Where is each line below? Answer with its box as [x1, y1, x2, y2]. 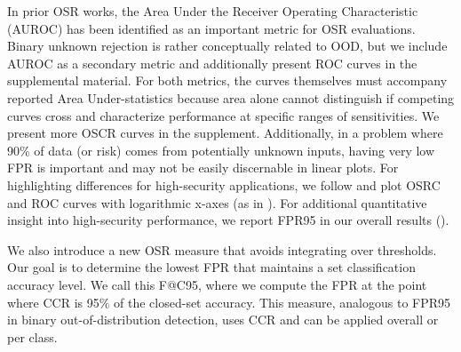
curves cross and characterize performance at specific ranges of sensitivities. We [7, 106, 440, 124]
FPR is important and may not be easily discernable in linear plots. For [7, 158, 399, 177]
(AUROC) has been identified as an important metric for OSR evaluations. [7, 19, 416, 37]
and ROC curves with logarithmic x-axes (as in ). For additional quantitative [7, 193, 427, 212]
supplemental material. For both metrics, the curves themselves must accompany [7, 71, 448, 90]
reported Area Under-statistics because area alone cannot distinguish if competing [7, 88, 455, 107]
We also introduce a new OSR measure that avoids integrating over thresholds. [7, 240, 437, 259]
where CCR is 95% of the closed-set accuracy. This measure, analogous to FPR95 [7, 292, 451, 311]
